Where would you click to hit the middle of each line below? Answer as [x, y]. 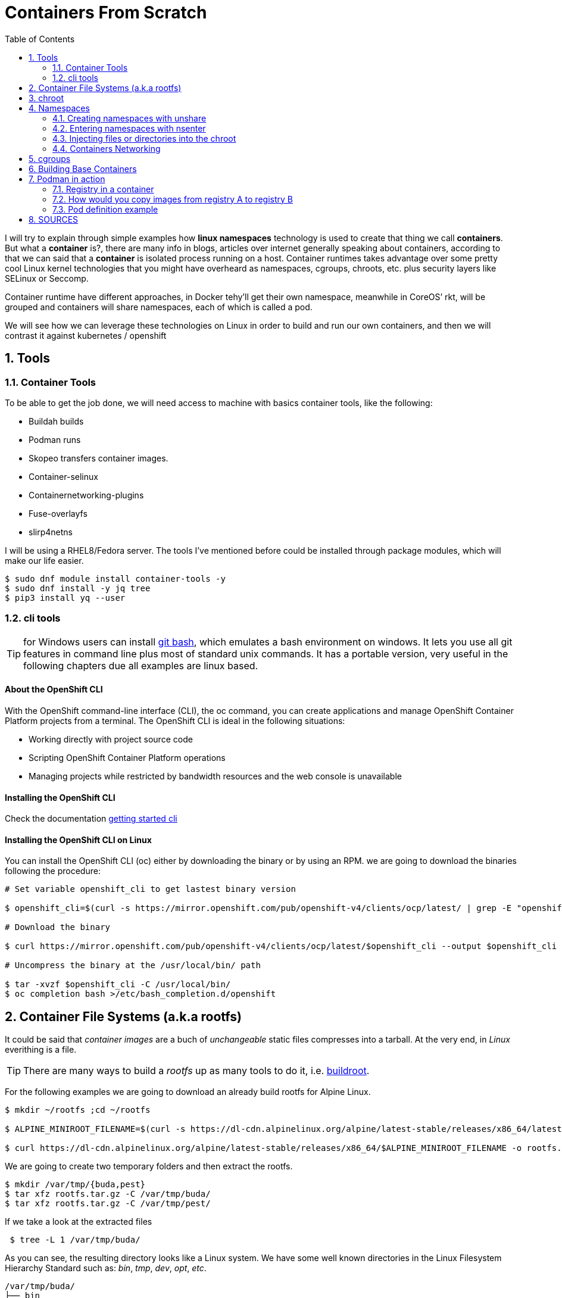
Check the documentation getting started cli [91, 819]
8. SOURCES [54, 219]
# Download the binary [58, 927]
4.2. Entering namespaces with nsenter [129, 128]
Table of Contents [40, 39]
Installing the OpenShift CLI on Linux [78, 840]
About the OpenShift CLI [54, 689]
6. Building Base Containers [83, 169]
